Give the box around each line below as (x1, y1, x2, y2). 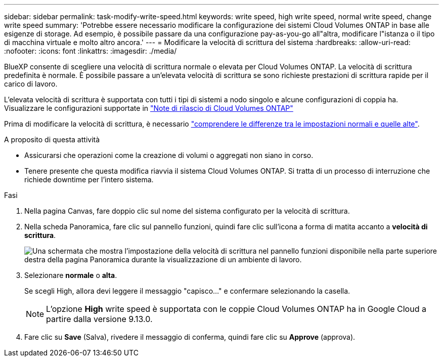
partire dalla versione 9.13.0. (46, 314, 153, 324)
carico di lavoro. (4, 79, 58, 88)
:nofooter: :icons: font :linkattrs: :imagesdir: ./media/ (4, 47, 177, 55)
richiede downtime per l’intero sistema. (24, 175, 154, 184)
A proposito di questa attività (4, 135, 100, 144)
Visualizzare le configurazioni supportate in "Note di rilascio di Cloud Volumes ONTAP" (4, 104, 293, 112)
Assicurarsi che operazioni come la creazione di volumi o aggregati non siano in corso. (24, 151, 314, 159)
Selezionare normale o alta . (24, 271, 117, 279)
